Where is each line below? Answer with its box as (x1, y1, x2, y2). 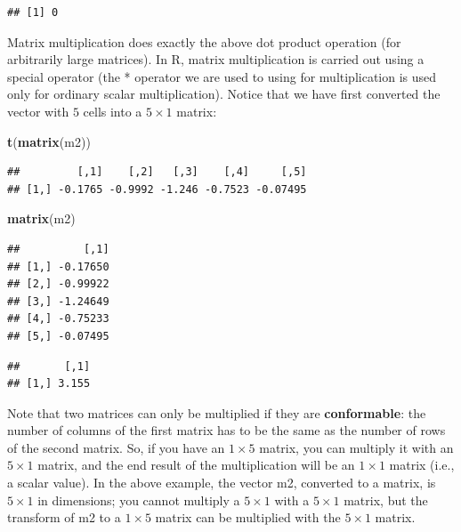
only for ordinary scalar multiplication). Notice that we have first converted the (7, 85, 441, 103)
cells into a (83, 101, 142, 120)
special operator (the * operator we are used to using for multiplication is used (7, 67, 437, 85)
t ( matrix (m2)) (7, 132, 91, 150)
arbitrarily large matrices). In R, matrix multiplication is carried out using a (7, 50, 425, 69)
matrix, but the (344, 490, 428, 509)
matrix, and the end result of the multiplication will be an (37, 455, 355, 474)
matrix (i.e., (389, 455, 455, 474)
